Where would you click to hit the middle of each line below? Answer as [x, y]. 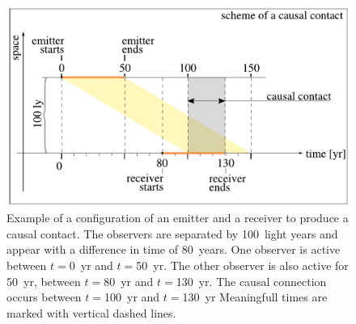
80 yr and [129, 281]
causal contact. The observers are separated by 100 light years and [172, 233]
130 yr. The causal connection [251, 281]
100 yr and [132, 297]
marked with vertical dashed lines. [91, 312]
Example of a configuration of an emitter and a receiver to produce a [178, 218]
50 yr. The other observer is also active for [242, 265]
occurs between [44, 297]
